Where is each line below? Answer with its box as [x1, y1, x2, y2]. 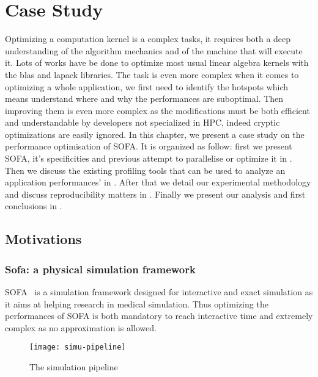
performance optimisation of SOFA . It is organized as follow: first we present [5, 140, 292, 153]
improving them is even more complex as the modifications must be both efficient [5, 104, 310, 117]
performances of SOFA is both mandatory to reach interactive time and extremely [5, 309, 313, 322]
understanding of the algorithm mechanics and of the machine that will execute [5, 44, 303, 57]
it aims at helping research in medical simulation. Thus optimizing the [5, 297, 268, 310]
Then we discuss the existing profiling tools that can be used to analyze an [5, 163, 286, 176]
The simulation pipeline [29, 361, 118, 373]
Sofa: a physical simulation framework [5, 261, 196, 276]
